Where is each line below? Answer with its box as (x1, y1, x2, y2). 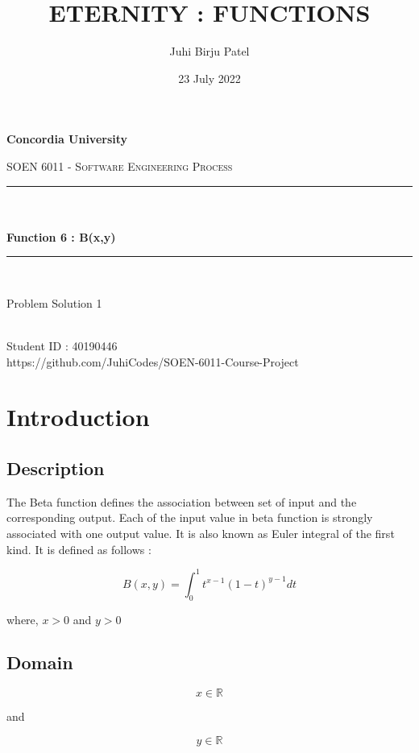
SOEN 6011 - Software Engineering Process (6, 157, 233, 174)
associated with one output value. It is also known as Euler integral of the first (6, 525, 395, 542)
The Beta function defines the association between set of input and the (6, 493, 357, 510)
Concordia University (6, 130, 128, 147)
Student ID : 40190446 (6, 337, 118, 354)
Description (6, 456, 105, 481)
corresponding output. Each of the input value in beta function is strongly (6, 509, 373, 526)
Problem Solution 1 (6, 294, 102, 311)
